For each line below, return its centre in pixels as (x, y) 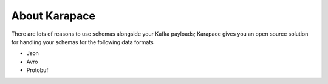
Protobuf (37, 70)
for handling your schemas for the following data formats (83, 42)
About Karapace (53, 16)
